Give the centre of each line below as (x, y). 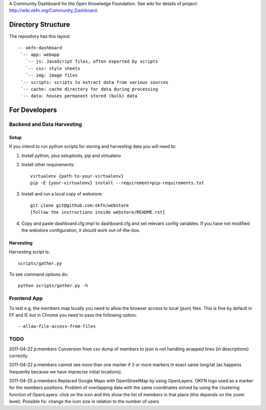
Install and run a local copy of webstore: (62, 194)
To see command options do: (39, 274)
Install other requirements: (48, 165)
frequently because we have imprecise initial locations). (66, 372)
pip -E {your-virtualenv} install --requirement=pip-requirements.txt (117, 183)
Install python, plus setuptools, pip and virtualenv (71, 155)
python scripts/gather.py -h (53, 286)
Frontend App (26, 298)
